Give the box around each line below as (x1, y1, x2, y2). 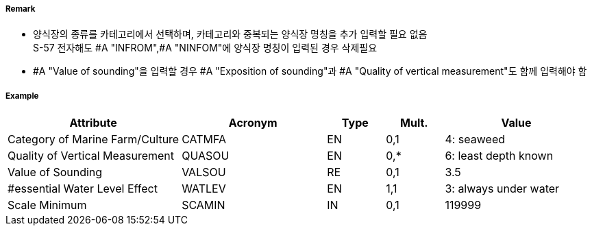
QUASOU (182, 149, 230, 163)
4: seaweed (445, 132, 506, 147)
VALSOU (182, 165, 226, 180)
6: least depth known (445, 149, 554, 163)
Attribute (69, 116, 117, 130)
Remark (5, 4, 36, 14)
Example (5, 90, 39, 101)
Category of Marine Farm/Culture (8, 132, 180, 147)
